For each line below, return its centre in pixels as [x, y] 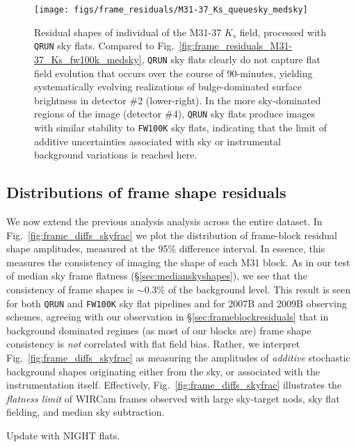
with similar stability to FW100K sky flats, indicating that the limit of [180, 127]
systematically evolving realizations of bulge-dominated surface [168, 87]
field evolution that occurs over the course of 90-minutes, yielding [173, 73]
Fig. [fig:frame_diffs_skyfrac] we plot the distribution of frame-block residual [172, 235]
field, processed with [283, 32]
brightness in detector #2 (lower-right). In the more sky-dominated [178, 100]
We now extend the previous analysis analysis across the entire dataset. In [164, 221]
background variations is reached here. [116, 155]
